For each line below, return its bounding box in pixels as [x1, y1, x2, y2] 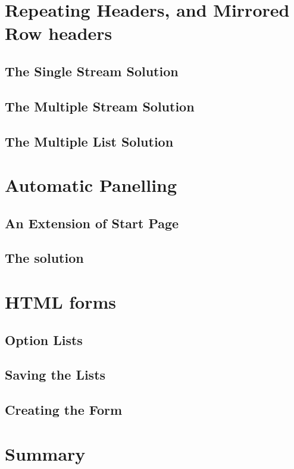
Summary [5, 441, 86, 465]
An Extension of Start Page [5, 213, 179, 232]
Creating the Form [5, 400, 123, 419]
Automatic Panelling [5, 173, 177, 197]
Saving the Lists [5, 365, 106, 384]
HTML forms [5, 290, 117, 314]
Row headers [5, 21, 112, 45]
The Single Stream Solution [5, 61, 179, 80]
